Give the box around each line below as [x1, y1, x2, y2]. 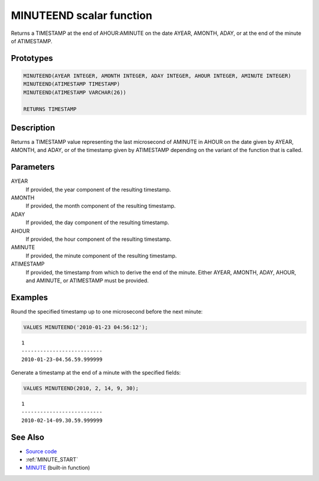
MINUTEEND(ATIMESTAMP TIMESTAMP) [23, 80, 121, 88]
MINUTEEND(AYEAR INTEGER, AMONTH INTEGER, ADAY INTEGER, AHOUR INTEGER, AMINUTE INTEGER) [23, 72, 292, 79]
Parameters [11, 162, 55, 172]
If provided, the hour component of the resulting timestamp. [25, 235, 171, 243]
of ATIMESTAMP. [11, 37, 53, 44]
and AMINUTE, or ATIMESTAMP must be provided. [25, 277, 149, 284]
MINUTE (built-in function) [25, 464, 90, 472]
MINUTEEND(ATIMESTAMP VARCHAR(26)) [23, 89, 126, 96]
